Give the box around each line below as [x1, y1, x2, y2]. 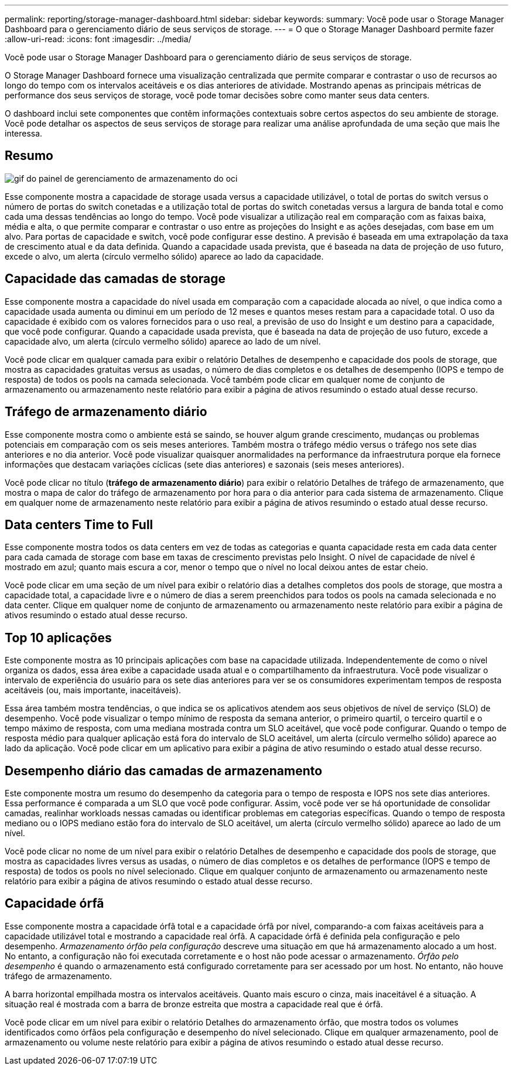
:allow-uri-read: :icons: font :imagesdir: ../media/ [5, 34, 191, 44]
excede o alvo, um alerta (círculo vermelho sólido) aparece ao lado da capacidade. [5, 251, 324, 261]
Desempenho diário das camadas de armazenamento [5, 763, 323, 778]
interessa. [5, 128, 43, 138]
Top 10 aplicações [5, 630, 112, 645]
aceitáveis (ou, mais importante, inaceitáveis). [5, 685, 182, 696]
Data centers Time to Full [5, 517, 153, 532]
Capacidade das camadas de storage [5, 271, 226, 287]
